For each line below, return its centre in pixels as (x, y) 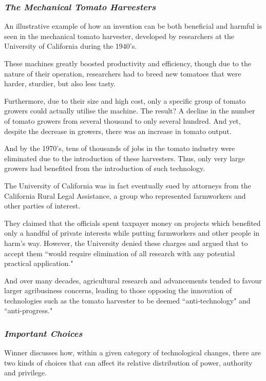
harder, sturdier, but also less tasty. (60, 83)
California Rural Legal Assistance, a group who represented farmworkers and (125, 195)
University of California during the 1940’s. (71, 46)
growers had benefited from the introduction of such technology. (105, 168)
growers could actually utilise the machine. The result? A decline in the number (130, 111)
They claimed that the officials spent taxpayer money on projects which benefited (132, 223)
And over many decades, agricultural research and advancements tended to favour (133, 280)
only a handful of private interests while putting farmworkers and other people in (132, 233)
